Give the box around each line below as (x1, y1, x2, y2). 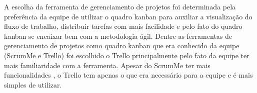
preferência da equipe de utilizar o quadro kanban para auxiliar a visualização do (4, 11, 252, 21)
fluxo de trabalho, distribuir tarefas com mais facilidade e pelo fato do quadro (4, 21, 242, 31)
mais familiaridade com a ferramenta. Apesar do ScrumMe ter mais (4, 60, 210, 70)
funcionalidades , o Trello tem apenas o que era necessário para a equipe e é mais (4, 70, 253, 80)
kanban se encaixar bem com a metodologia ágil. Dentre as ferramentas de (4, 30, 232, 41)
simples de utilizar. (4, 79, 62, 90)
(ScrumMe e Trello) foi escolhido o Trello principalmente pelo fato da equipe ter (4, 50, 249, 60)
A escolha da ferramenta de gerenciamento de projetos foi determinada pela (4, 1, 236, 11)
